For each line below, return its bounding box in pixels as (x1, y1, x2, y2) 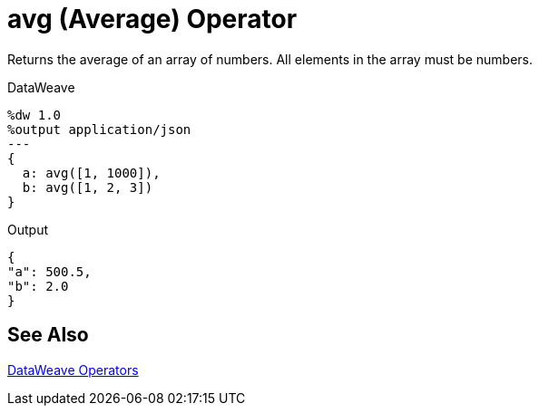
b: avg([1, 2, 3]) (22, 179, 153, 195)
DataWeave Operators (7, 361, 139, 378)
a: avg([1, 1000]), (22, 165, 161, 180)
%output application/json (7, 121, 191, 137)
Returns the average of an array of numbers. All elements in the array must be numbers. (7, 51, 534, 67)
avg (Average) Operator (7, 4, 298, 34)
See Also (7, 323, 89, 347)
